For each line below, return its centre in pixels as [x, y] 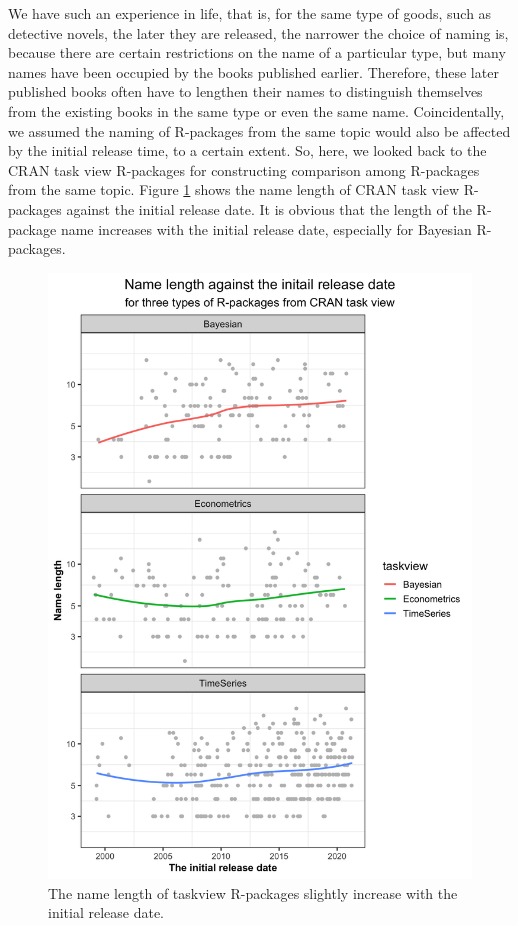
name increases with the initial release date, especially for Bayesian [266, 228]
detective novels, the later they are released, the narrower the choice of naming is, [258, 32]
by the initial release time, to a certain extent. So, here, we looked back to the [247, 150]
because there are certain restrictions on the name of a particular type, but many [257, 52]
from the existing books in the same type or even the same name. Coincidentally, [256, 110]
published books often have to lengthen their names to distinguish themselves [245, 91]
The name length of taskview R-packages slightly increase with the [253, 892]
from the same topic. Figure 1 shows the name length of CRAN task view [234, 189]
